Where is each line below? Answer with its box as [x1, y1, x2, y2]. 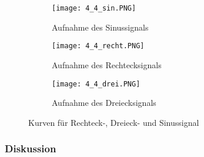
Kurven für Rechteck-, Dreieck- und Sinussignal [28, 116, 199, 128]
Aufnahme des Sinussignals [52, 21, 149, 33]
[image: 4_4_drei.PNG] [52, 79, 141, 88]
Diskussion [5, 141, 56, 156]
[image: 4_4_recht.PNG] [52, 42, 145, 51]
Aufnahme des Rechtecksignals [52, 58, 162, 71]
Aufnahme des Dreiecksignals [52, 96, 156, 109]
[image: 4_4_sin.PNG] [52, 4, 136, 12]
